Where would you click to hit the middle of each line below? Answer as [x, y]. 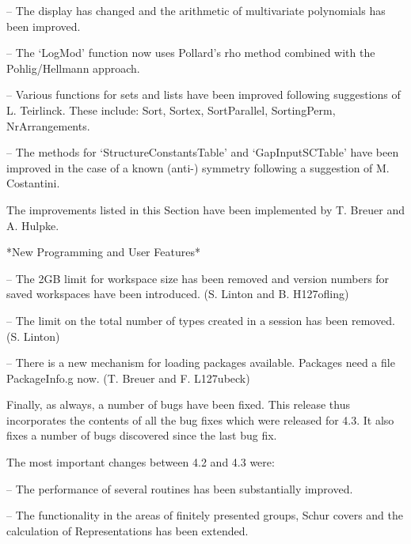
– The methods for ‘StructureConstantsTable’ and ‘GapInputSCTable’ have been [203, 152]
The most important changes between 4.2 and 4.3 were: [141, 462]
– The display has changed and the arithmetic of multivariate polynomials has [196, 10]
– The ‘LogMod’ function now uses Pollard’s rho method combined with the [191, 53]
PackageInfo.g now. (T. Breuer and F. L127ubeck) [128, 378]
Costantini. [33, 183]
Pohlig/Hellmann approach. [73, 68]
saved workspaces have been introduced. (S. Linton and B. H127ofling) [178, 294]
